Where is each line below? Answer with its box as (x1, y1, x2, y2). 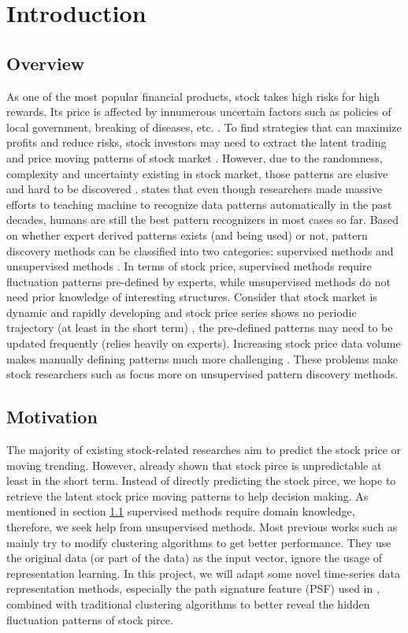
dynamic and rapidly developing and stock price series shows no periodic (6, 303, 357, 320)
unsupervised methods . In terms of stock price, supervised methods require (6, 258, 372, 274)
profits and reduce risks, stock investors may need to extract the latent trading (6, 134, 387, 151)
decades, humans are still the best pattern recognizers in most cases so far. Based (6, 211, 399, 228)
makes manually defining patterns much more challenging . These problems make (6, 350, 398, 367)
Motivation (6, 404, 98, 429)
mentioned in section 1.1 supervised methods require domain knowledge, (6, 503, 355, 519)
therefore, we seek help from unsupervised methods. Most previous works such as (6, 519, 398, 535)
